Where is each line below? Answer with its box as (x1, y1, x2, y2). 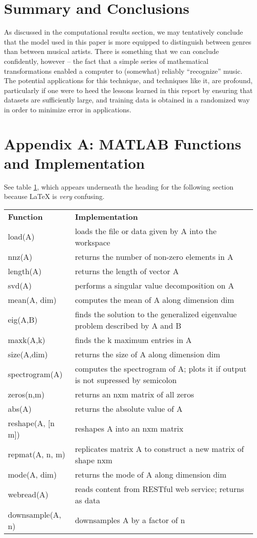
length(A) (8, 265, 42, 277)
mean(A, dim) (8, 293, 57, 305)
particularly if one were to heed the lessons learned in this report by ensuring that (4, 85, 253, 95)
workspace (75, 236, 110, 248)
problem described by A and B (75, 319, 181, 331)
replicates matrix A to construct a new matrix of (75, 442, 244, 454)
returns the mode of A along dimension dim (75, 468, 227, 480)
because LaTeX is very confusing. (4, 191, 105, 201)
